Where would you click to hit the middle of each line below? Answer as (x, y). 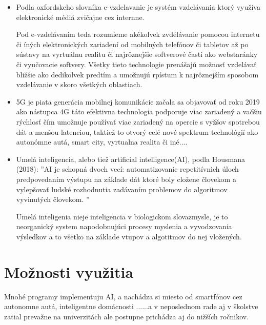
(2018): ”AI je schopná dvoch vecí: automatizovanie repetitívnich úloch (127, 169)
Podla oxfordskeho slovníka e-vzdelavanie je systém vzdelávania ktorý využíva (138, 7)
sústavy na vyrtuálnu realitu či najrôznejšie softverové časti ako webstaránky (137, 54)
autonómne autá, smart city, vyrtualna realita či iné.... (102, 142)
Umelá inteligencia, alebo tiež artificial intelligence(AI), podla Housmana (130, 159)
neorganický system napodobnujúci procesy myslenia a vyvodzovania (124, 226)
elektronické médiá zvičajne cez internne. (80, 17)
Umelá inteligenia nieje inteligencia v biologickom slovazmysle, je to (122, 216)
